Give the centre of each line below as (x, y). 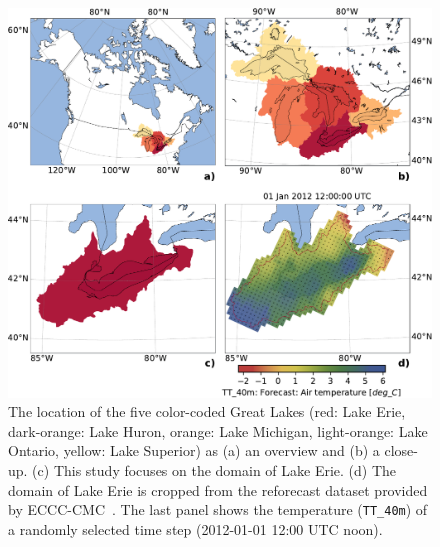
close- (401, 450)
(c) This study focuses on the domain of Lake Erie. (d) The (214, 470)
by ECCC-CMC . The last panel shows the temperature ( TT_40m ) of (218, 509)
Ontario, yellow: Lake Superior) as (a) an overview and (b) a (194, 450)
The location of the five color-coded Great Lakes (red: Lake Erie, (207, 411)
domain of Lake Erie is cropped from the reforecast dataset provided (218, 489)
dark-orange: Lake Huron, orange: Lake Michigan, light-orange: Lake (218, 430)
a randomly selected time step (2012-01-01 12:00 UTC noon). (195, 528)
